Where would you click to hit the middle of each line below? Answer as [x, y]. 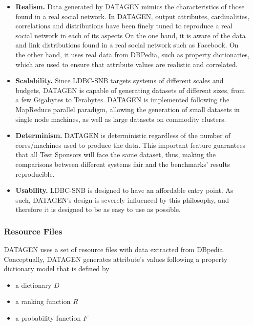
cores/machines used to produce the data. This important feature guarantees [130, 145]
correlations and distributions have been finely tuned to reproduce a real [124, 26]
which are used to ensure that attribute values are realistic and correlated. [126, 64]
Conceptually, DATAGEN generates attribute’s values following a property [116, 259]
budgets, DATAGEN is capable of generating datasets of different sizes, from [130, 90]
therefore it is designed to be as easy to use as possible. [98, 209]
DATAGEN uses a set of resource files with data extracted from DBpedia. [115, 249]
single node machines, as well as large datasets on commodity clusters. [121, 119]
